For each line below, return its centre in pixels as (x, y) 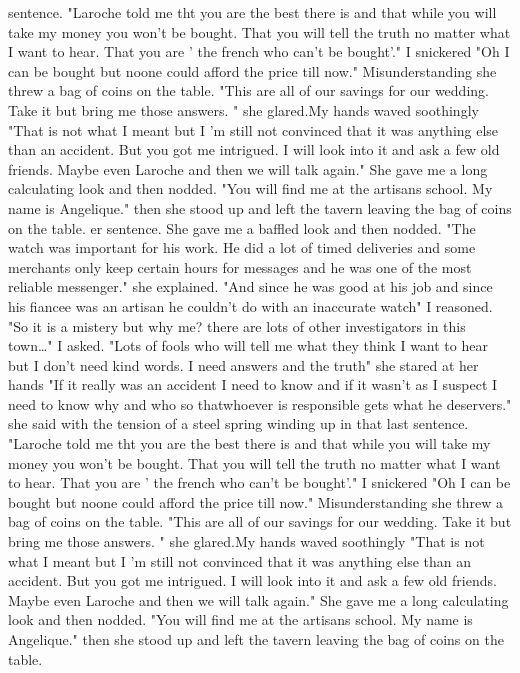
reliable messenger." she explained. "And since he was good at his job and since (250, 286)
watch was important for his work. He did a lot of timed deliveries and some (242, 247)
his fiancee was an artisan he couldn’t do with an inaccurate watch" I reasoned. (250, 305)
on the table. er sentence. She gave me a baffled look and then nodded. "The (242, 227)
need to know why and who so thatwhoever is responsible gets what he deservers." (260, 403)
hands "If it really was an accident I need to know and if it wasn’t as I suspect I (253, 384)
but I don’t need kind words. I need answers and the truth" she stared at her (243, 364)
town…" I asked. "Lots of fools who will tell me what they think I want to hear (248, 345)
